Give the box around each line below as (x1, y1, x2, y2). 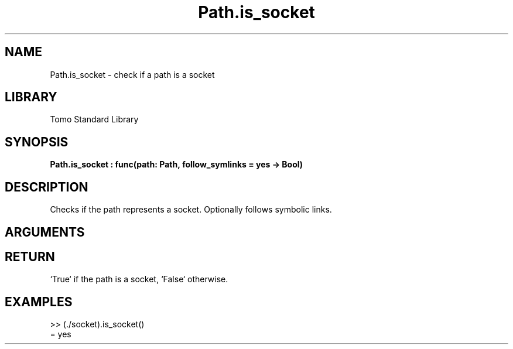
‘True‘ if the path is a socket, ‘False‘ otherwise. (50, 274, 228, 285)
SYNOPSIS (5, 134, 69, 149)
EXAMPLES (5, 294, 73, 309)
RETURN (5, 249, 55, 264)
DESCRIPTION (5, 179, 88, 194)
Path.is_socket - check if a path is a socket (50, 69, 215, 80)
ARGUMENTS (5, 224, 85, 239)
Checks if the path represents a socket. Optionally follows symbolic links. (50, 204, 332, 215)
